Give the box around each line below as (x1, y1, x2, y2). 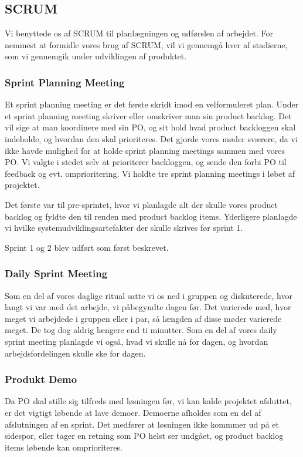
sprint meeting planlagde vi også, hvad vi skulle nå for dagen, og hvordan (5, 335, 268, 347)
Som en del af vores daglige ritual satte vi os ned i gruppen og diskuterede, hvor (5, 289, 292, 301)
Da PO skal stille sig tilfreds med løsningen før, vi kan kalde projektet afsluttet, (5, 395, 292, 407)
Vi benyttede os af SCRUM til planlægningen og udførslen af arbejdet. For (5, 27, 274, 39)
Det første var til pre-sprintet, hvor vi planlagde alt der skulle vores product (5, 198, 278, 210)
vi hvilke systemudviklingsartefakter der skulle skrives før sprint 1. (5, 221, 243, 234)
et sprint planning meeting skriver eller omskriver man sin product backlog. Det (5, 109, 292, 122)
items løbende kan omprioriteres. (5, 441, 122, 453)
